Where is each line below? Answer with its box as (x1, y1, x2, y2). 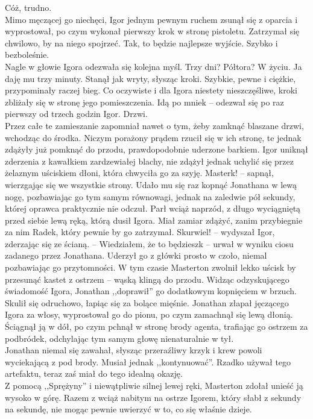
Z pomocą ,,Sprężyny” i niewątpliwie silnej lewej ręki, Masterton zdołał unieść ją (5, 379, 303, 391)
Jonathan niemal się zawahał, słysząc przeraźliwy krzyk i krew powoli (5, 344, 262, 356)
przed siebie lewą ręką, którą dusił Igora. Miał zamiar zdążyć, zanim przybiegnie (5, 213, 303, 226)
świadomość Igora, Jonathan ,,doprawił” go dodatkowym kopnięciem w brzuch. (5, 285, 297, 297)
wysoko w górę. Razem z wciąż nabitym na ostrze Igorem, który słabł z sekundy (5, 391, 302, 403)
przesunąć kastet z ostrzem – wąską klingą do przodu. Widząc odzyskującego (5, 273, 289, 285)
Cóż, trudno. (5, 1, 52, 13)
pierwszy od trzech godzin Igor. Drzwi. (5, 107, 148, 120)
